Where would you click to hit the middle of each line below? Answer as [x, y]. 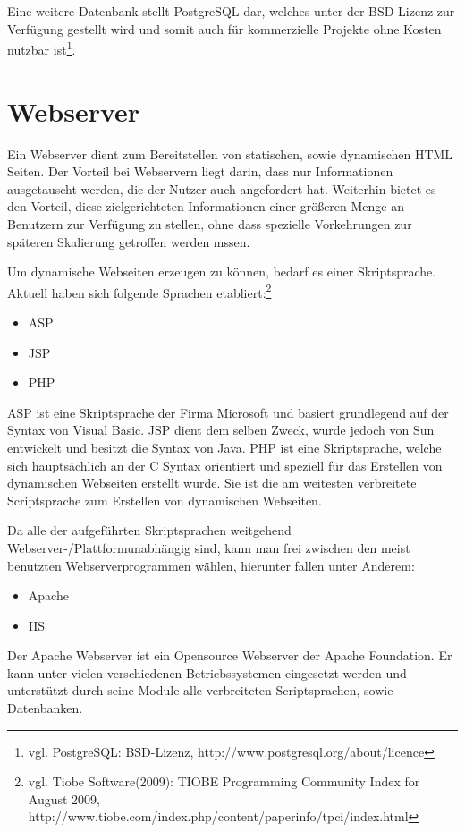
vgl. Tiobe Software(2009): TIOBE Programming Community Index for [224, 781]
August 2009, [64, 798]
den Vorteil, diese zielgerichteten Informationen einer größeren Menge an [206, 206]
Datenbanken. [45, 708]
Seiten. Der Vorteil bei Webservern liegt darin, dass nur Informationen [200, 171]
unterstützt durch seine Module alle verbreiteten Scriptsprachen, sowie [200, 690]
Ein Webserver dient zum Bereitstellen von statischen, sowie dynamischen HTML [230, 153]
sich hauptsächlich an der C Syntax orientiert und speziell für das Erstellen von [225, 465]
